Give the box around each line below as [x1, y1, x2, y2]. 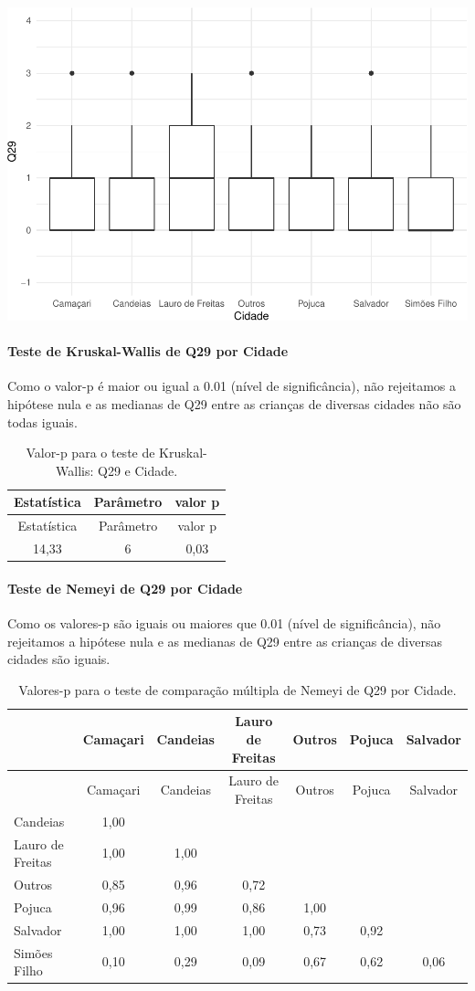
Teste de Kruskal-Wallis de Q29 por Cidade [7, 342, 289, 361]
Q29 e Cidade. [98, 460, 178, 480]
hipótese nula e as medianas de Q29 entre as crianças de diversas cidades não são [7, 395, 461, 414]
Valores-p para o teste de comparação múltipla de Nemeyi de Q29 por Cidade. [18, 680, 457, 699]
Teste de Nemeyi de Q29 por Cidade [7, 578, 243, 597]
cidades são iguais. [7, 649, 111, 669]
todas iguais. [7, 412, 78, 431]
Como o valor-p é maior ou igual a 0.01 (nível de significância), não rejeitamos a [7, 376, 457, 395]
